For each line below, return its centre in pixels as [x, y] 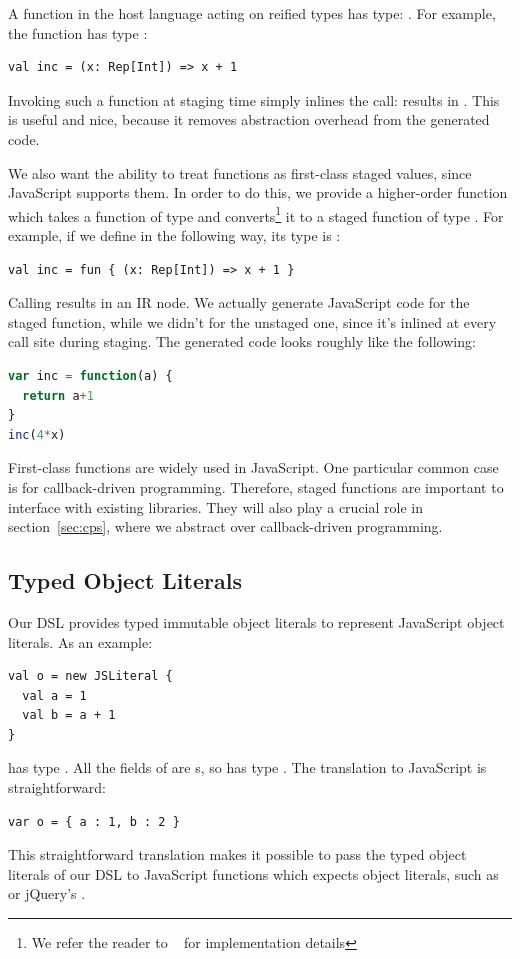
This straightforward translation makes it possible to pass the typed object [237, 854]
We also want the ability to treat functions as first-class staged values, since [240, 172]
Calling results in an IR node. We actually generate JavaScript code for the [239, 302]
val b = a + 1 [69, 715]
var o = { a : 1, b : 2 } [94, 821]
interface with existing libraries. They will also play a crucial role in [215, 506]
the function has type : [78, 32]
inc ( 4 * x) [37, 434]
